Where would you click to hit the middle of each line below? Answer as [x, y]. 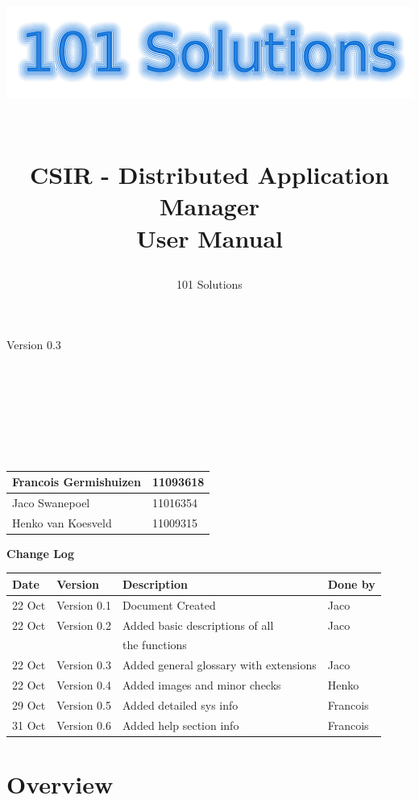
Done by [351, 583]
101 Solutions [209, 283]
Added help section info [181, 725]
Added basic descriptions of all [198, 625]
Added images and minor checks [202, 685]
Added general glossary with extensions [220, 665]
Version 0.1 [84, 604]
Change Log [40, 553]
